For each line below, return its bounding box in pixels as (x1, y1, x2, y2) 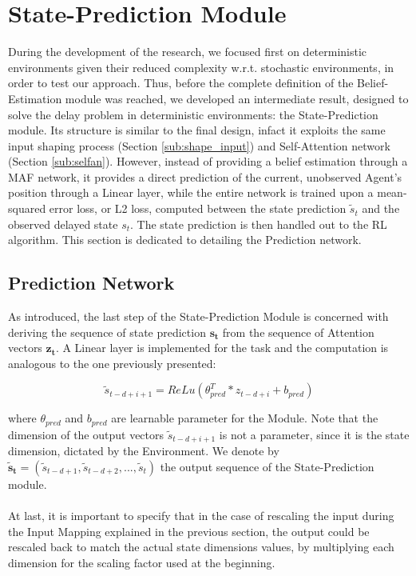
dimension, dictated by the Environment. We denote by (8, 442, 279, 459)
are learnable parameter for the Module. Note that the (111, 410, 378, 426)
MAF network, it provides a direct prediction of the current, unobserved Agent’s (8, 168, 402, 185)
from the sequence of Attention (222, 323, 374, 340)
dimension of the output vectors (8, 426, 164, 442)
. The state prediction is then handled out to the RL (130, 215, 387, 232)
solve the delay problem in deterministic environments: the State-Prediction (8, 106, 378, 122)
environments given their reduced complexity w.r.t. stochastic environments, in (8, 58, 394, 75)
